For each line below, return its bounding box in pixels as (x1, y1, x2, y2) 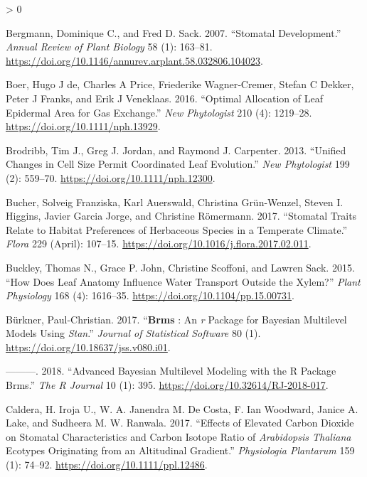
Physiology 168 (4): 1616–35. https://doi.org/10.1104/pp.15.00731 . (6, 288, 294, 303)
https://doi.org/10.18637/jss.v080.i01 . (6, 339, 171, 354)
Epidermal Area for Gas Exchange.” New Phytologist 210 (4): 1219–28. (6, 104, 312, 119)
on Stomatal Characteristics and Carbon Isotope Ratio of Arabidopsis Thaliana (6, 429, 351, 444)
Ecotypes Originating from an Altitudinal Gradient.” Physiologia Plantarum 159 (6, 443, 355, 458)
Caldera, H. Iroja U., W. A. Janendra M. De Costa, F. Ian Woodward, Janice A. (6, 401, 358, 416)
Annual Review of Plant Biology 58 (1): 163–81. (6, 39, 213, 54)
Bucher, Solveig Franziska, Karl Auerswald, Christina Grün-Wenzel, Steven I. (6, 194, 344, 209)
